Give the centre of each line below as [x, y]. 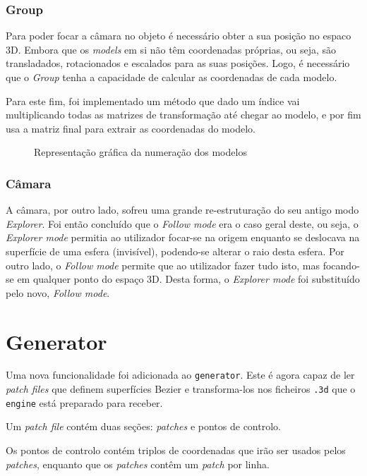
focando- [341, 265]
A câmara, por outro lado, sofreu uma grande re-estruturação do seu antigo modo [182, 210]
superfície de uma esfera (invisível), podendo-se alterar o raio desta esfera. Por [175, 251]
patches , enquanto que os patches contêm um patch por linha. [138, 464]
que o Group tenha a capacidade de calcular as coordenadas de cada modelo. [172, 77]
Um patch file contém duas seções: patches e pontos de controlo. [143, 426]
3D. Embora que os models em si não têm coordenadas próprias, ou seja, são [171, 49]
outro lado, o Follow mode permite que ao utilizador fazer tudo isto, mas [163, 265]
